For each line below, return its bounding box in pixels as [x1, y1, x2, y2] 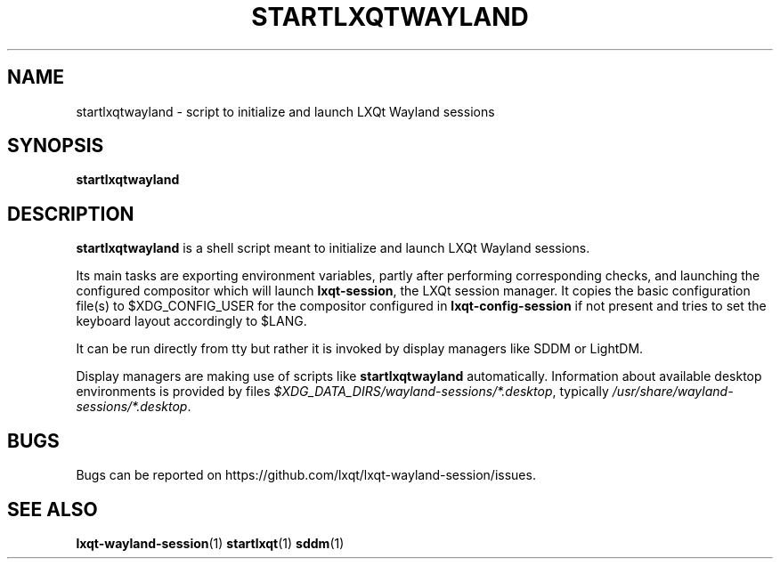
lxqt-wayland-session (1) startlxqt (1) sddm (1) [76, 535, 345, 551]
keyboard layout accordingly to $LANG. [76, 313, 307, 329]
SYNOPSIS [7, 134, 104, 158]
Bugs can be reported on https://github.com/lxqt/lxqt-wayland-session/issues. [76, 467, 536, 483]
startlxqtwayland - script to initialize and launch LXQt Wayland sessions [76, 103, 495, 119]
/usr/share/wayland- [612, 384, 734, 400]
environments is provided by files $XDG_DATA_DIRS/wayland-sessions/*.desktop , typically [76, 384, 609, 400]
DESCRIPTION [7, 202, 134, 225]
